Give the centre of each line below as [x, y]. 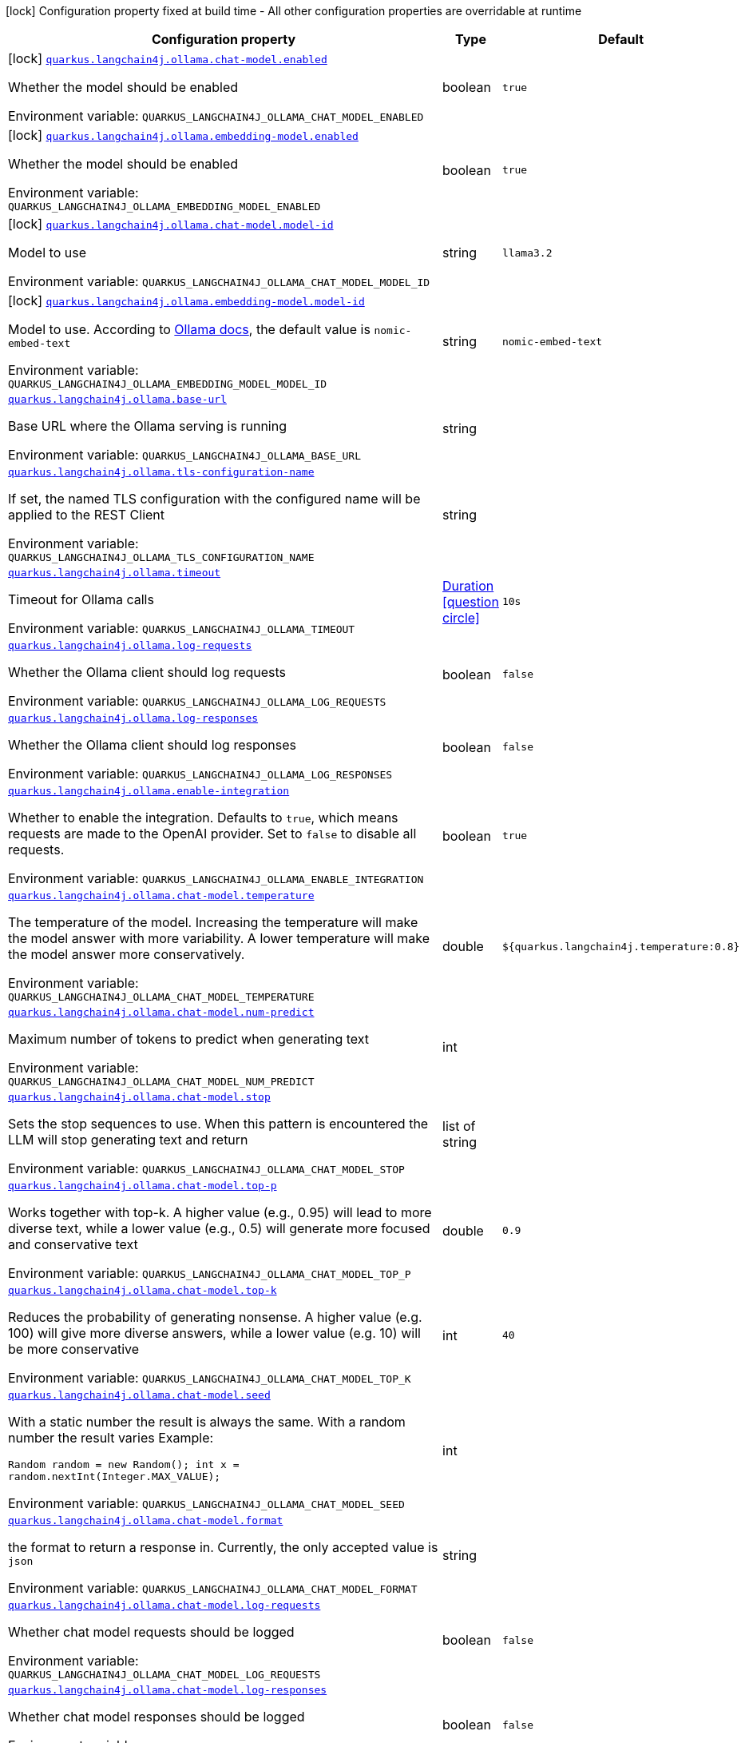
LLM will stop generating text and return [128, 1140]
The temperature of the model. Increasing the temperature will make [213, 922]
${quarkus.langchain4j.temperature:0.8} [621, 946]
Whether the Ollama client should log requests [147, 672]
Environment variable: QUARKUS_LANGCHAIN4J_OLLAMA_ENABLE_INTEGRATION [216, 878]
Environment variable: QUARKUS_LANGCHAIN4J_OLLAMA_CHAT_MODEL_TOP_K [210, 1378]
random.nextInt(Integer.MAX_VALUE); [115, 1476]
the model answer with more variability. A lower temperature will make [219, 938]
